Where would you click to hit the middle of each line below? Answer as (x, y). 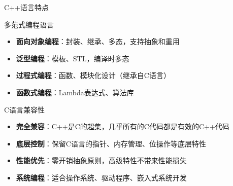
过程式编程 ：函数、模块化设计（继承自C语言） (93, 75)
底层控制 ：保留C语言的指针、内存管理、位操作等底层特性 (111, 143)
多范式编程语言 (29, 24)
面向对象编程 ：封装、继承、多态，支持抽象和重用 (98, 41)
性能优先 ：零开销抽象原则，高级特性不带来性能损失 (101, 160)
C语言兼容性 (25, 109)
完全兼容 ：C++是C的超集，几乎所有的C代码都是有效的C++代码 (123, 126)
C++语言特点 (26, 7)
